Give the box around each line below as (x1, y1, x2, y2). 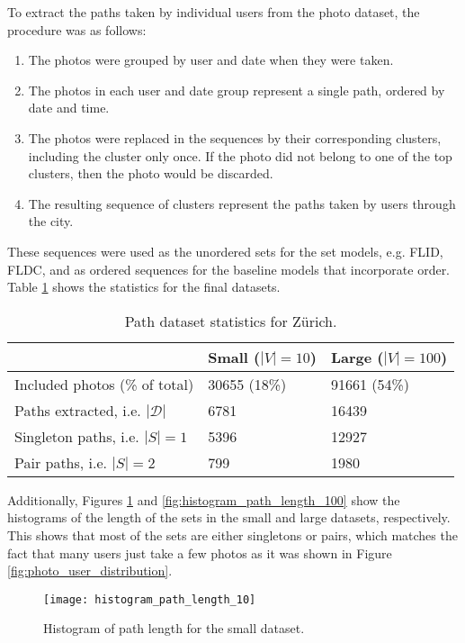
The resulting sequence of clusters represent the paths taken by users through (28, 194, 456, 213)
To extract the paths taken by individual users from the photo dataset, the (7, 3, 420, 21)
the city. (28, 212, 74, 231)
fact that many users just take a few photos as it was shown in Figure (7, 543, 392, 562)
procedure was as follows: (7, 20, 147, 39)
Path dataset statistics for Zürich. (124, 310, 337, 331)
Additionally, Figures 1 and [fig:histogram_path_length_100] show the (7, 490, 400, 509)
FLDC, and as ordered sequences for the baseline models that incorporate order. (7, 259, 451, 278)
